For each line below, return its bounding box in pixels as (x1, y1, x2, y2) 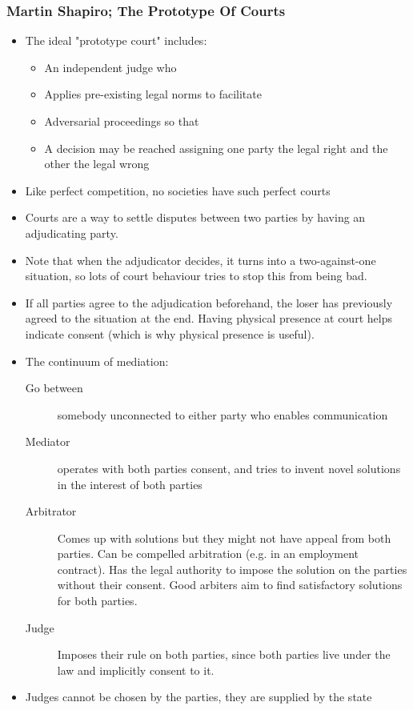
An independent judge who (44, 58, 177, 75)
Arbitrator (25, 503, 77, 519)
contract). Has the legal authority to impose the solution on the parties (57, 560, 407, 577)
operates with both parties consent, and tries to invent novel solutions (57, 459, 401, 476)
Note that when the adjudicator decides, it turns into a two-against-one (25, 251, 376, 268)
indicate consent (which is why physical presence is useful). (25, 325, 315, 342)
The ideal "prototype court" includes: (25, 32, 207, 49)
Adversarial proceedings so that (44, 113, 199, 129)
